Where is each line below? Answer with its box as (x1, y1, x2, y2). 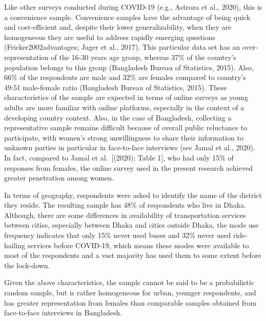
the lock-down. (4, 259, 50, 270)
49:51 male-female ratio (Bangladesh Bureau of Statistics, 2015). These (4, 82, 227, 92)
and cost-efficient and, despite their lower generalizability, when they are (4, 22, 232, 32)
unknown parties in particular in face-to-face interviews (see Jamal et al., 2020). (4, 142, 255, 153)
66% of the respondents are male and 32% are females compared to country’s (4, 72, 246, 83)
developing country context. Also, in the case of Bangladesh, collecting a (4, 112, 232, 123)
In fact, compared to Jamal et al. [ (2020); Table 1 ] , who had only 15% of (4, 152, 234, 163)
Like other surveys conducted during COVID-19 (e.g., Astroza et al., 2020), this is (4, 2, 262, 12)
